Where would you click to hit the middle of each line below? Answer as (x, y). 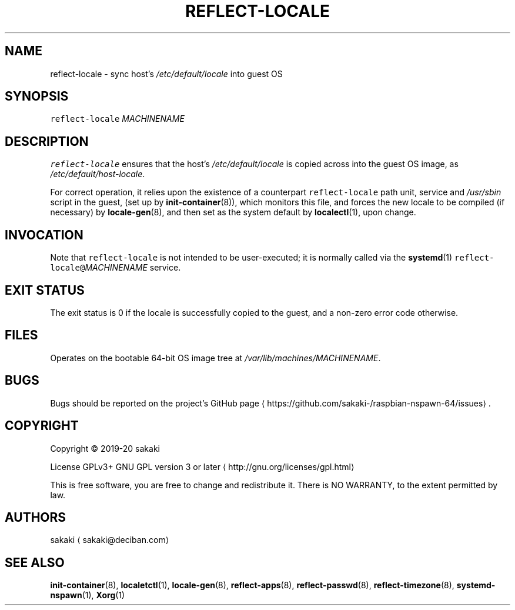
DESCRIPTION (47, 141)
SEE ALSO (35, 562)
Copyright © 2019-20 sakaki (105, 448)
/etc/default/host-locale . (98, 174)
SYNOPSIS (37, 96)
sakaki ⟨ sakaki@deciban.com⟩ (110, 540)
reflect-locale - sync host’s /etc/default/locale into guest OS (166, 74)
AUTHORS (36, 517)
